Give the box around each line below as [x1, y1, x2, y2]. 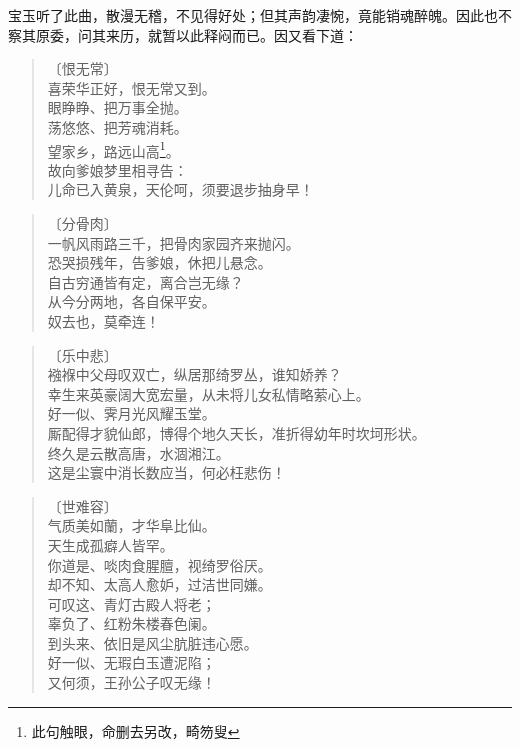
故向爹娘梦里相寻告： [47, 159, 188, 180]
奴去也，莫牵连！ [47, 310, 160, 331]
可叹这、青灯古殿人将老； [47, 593, 216, 614]
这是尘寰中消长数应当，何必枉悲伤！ [47, 462, 286, 483]
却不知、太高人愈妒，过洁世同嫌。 [47, 574, 272, 595]
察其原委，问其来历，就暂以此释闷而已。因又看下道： [8, 24, 358, 45]
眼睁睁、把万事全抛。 [47, 97, 188, 118]
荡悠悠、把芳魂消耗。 [47, 116, 188, 137]
